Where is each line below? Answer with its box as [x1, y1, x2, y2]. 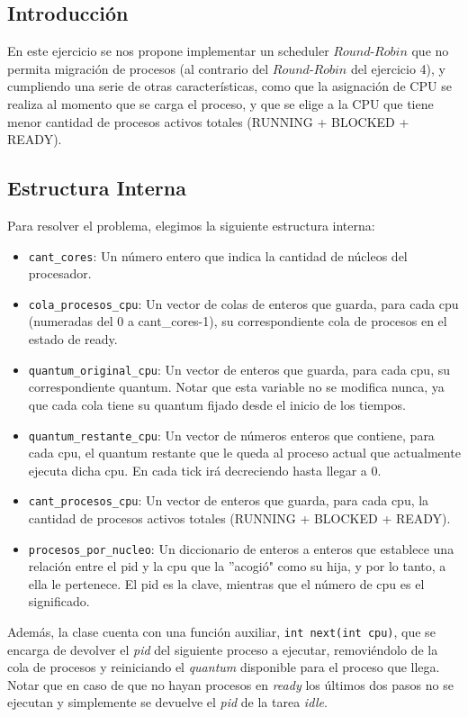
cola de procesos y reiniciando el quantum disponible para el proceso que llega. [7, 658, 440, 676]
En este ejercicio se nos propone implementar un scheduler [7, 41, 329, 60]
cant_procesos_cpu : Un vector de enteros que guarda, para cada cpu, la [28, 491, 429, 510]
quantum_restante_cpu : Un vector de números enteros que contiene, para [28, 425, 435, 444]
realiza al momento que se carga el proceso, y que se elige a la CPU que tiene [7, 94, 434, 113]
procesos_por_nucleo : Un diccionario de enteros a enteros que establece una [28, 539, 454, 558]
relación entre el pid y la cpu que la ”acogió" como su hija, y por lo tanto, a [28, 557, 446, 576]
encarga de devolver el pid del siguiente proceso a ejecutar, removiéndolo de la [7, 640, 438, 658]
